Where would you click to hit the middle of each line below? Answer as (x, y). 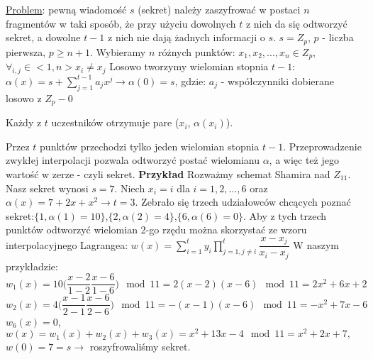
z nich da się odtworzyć (296, 23)
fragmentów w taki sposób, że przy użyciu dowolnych (121, 23)
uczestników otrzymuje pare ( (115, 122)
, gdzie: (190, 81)
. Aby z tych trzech (285, 215)
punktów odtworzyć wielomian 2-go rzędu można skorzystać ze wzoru (156, 230)
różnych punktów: (196, 51)
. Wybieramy (118, 51)
